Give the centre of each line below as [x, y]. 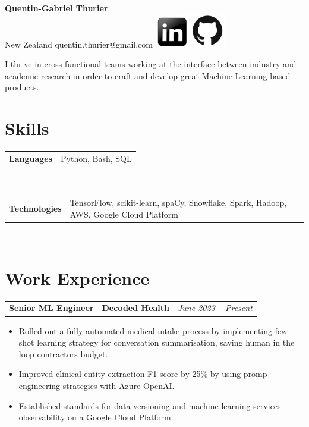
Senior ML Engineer [51, 308]
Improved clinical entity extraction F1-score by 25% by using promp [143, 374]
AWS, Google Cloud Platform [124, 214]
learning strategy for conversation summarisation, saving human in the [166, 342]
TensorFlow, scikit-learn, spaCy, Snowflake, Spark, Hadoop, [178, 202]
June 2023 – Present [215, 308]
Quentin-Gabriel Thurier [56, 8]
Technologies [35, 208]
